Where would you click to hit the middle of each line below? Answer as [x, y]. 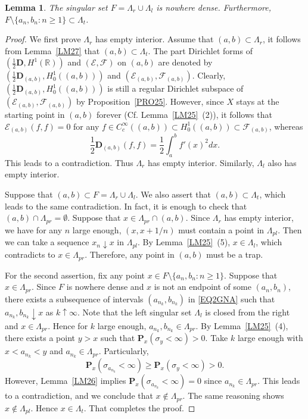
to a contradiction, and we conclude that [79, 395]
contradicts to [30, 254]
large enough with [270, 338]
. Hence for [68, 325]
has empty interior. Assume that [154, 39]
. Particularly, [124, 351]
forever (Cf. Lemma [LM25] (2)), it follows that [184, 115]
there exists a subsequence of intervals [74, 298]
